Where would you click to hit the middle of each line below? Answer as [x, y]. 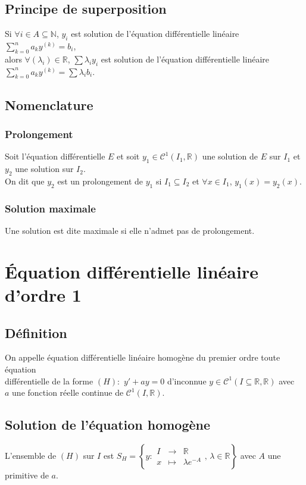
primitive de [27, 475]
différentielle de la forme [49, 381]
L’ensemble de [31, 455]
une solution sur [44, 169]
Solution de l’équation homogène [108, 425]
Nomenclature [49, 104]
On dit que [25, 181]
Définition [36, 332]
